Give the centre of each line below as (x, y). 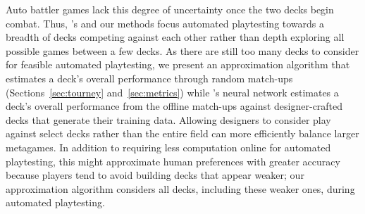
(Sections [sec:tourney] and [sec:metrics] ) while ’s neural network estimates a (172, 92)
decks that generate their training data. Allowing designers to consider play (168, 119)
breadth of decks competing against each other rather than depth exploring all (175, 37)
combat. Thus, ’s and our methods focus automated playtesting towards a (165, 23)
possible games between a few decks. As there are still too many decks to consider (182, 50)
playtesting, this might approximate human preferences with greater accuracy (173, 161)
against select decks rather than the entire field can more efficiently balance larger (182, 133)
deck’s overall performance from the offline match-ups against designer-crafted (174, 106)
